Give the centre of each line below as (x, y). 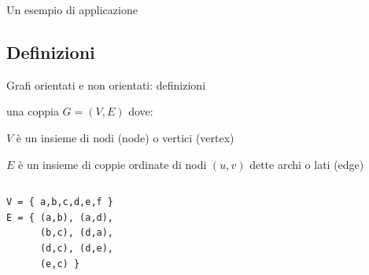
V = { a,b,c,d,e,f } (60, 202)
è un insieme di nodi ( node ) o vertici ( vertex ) (125, 137)
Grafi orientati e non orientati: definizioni (106, 84)
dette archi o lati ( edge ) (307, 164)
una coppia (33, 111)
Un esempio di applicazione (72, 9)
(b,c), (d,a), (77, 233)
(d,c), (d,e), (77, 248)
